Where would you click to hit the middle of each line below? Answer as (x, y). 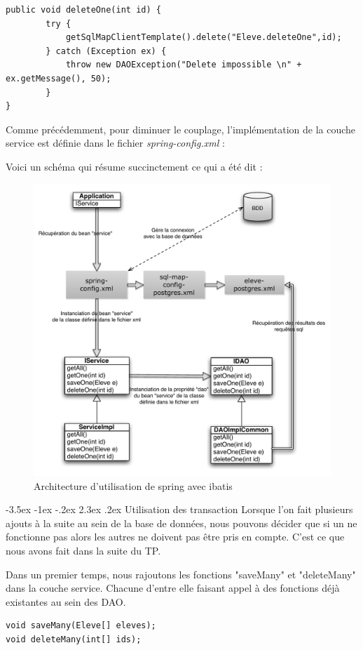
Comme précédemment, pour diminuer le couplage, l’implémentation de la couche (181, 129)
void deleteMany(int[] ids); (74, 640)
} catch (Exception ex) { (106, 51)
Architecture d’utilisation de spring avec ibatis (133, 485)
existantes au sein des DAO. (66, 601)
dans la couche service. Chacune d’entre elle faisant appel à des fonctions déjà (173, 588)
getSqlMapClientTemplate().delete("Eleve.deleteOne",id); (204, 38)
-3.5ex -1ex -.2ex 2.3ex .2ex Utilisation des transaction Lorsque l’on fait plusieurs (179, 509)
